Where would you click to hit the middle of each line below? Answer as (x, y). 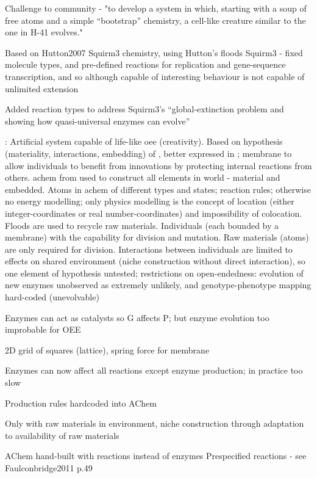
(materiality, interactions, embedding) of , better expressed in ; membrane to (148, 153)
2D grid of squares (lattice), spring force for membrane (107, 349)
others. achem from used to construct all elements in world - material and (143, 177)
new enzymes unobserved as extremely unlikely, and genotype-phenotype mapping (158, 285)
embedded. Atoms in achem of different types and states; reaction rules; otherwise (158, 189)
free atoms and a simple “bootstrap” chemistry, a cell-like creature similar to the (155, 20)
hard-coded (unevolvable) (52, 297)
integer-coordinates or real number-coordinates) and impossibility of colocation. (154, 213)
